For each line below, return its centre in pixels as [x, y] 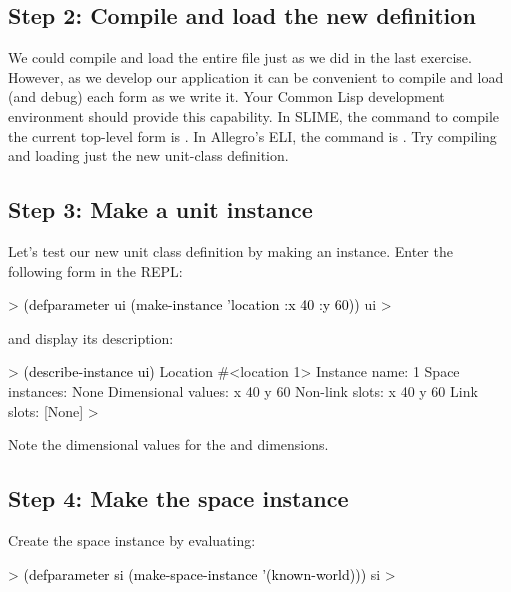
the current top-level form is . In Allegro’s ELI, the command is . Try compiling [252, 135]
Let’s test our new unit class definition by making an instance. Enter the [230, 250]
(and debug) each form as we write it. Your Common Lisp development [226, 96]
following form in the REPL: [95, 270]
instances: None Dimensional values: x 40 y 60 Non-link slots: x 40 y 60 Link [243, 390]
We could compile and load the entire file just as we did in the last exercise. [240, 57]
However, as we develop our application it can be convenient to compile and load [256, 76]
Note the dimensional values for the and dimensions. [168, 444]
